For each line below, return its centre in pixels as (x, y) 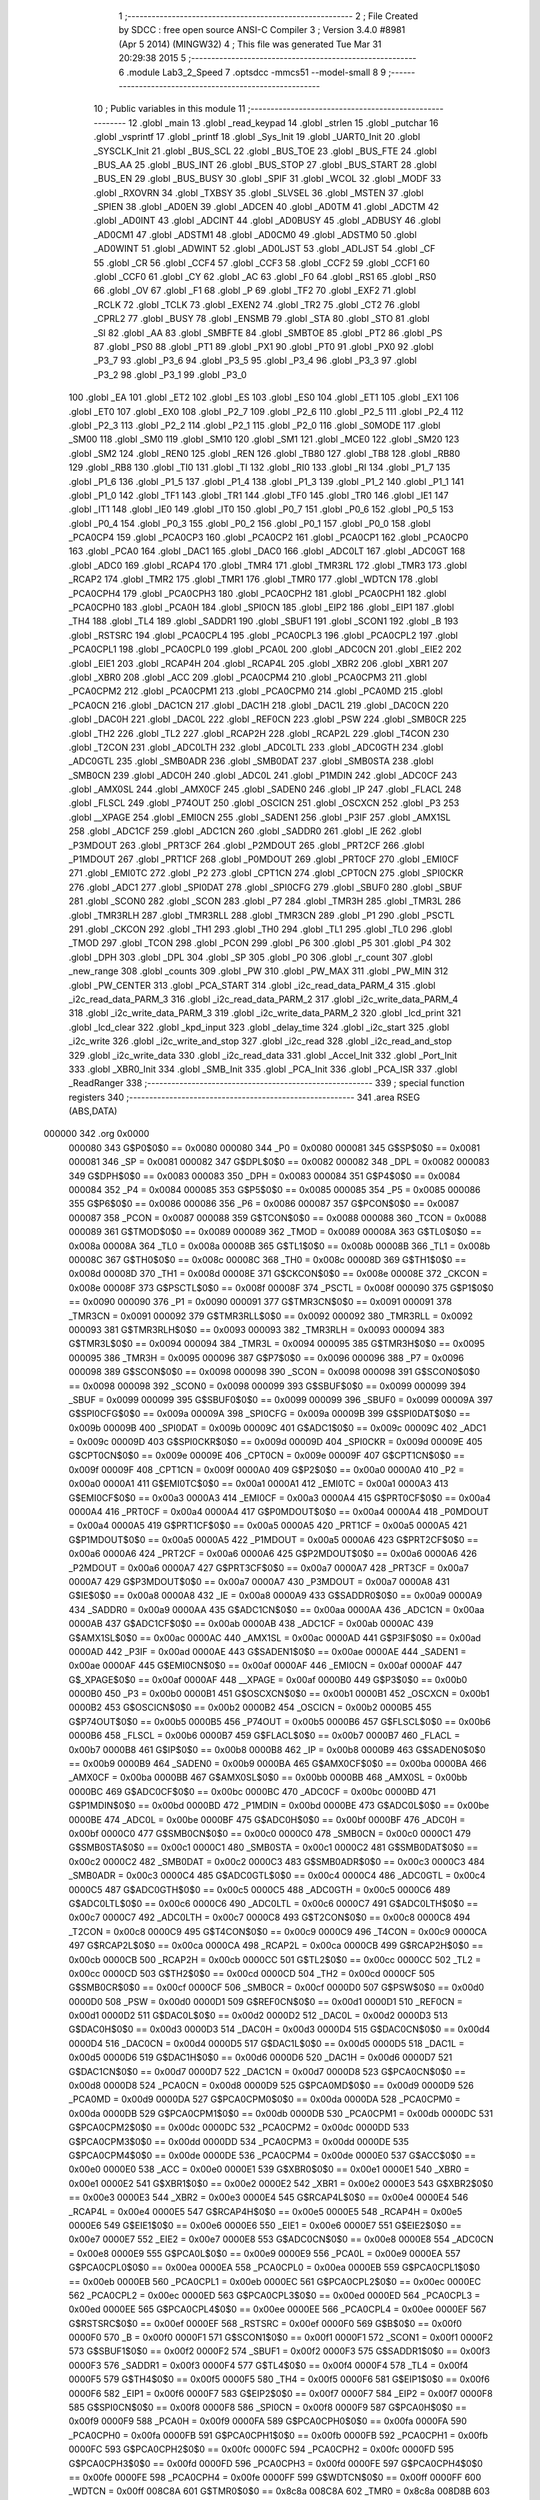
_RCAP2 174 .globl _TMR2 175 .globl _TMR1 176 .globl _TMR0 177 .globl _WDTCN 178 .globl (253, 579)
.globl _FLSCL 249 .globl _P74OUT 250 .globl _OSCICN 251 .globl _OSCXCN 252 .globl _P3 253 (264, 803)
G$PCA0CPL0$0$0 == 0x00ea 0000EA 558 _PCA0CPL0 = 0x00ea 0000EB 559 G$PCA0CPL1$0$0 (274, 2267)
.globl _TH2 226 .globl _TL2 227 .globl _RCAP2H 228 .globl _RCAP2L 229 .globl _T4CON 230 (259, 733)
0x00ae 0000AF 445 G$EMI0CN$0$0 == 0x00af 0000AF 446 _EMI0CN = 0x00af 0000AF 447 (265, 1666)
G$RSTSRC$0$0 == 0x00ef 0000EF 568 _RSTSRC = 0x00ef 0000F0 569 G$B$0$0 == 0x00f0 (265, 2323)
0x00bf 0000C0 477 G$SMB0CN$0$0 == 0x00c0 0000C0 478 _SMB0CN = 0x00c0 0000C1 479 (270, 1833)
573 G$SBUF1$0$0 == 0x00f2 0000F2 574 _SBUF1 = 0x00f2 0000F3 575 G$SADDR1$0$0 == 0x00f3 (279, 2351)
